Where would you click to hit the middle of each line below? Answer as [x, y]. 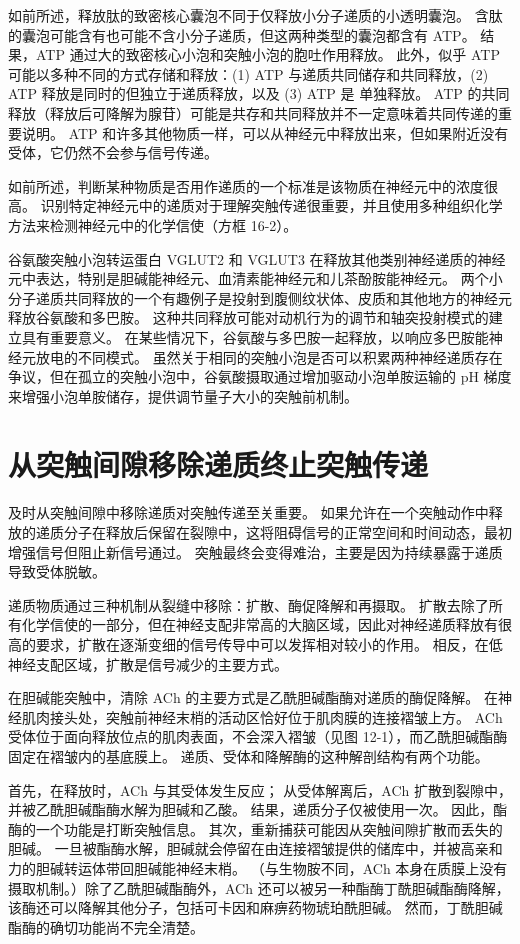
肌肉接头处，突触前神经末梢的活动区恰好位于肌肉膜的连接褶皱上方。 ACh [262, 716]
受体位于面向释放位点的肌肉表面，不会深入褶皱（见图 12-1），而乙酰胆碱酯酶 [258, 736]
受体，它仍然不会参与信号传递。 [113, 152]
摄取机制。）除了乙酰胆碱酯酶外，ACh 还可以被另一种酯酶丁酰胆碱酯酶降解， [259, 887]
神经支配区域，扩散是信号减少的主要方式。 [148, 663]
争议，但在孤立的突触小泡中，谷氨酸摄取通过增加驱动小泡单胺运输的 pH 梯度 [260, 376]
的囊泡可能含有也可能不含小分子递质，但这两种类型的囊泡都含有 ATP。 [242, 34]
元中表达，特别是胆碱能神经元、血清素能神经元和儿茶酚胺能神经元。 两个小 [255, 278]
